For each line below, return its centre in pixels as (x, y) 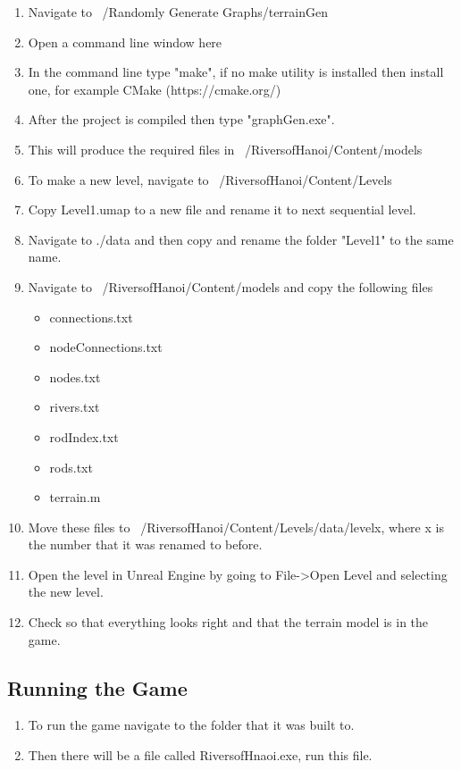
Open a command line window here (125, 42)
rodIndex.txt (84, 436)
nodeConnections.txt (106, 347)
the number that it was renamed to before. (145, 544)
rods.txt (71, 467)
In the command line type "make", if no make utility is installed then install (236, 72)
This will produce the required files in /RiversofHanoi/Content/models (225, 149)
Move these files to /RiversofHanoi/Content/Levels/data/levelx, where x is (236, 527)
